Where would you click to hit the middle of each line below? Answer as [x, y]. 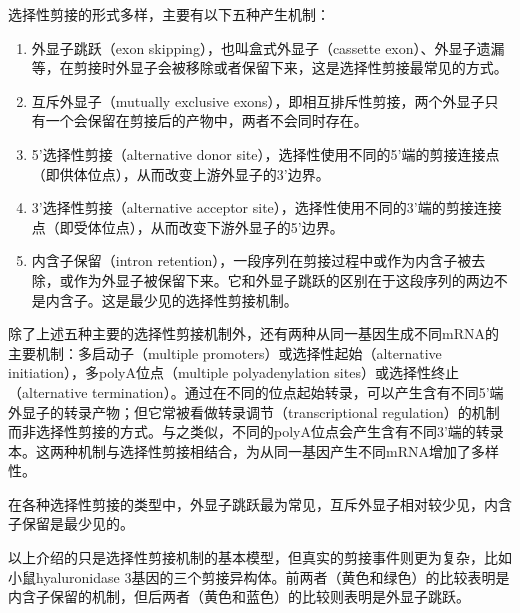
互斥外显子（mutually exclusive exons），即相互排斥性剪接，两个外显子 [258, 100]
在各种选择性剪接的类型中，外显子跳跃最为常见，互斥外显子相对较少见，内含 [260, 503]
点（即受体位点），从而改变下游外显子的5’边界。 [187, 226]
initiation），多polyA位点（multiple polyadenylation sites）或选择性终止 [233, 372]
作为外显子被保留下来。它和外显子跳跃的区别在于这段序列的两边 [283, 279]
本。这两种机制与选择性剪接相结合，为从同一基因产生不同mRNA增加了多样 [253, 450]
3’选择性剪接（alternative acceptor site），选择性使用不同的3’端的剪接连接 [266, 207]
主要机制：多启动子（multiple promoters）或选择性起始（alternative [225, 352]
